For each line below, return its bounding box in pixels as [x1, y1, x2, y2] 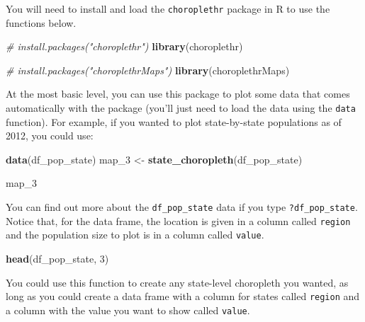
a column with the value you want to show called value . [6, 302, 250, 317]
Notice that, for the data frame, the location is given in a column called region [6, 213, 351, 228]
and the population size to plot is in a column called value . [6, 227, 264, 242]
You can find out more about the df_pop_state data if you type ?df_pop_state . [6, 200, 358, 214]
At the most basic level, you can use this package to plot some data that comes [6, 86, 350, 101]
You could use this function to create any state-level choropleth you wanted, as [6, 275, 349, 289]
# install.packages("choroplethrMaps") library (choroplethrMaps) [6, 62, 290, 77]
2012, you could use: [6, 128, 94, 143]
